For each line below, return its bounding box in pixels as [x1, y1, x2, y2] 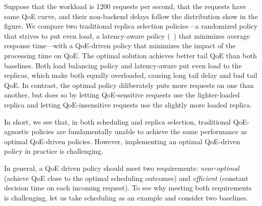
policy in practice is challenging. [4, 146, 103, 156]
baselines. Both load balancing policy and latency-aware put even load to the [4, 60, 242, 70]
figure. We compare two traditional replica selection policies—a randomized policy [4, 21, 258, 31]
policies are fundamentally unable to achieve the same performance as [31, 126, 247, 137]
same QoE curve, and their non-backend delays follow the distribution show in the [4, 11, 258, 21]
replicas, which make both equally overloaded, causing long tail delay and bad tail [4, 70, 257, 80]
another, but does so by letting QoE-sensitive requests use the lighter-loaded [4, 89, 240, 100]
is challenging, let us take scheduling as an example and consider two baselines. [4, 192, 248, 202]
